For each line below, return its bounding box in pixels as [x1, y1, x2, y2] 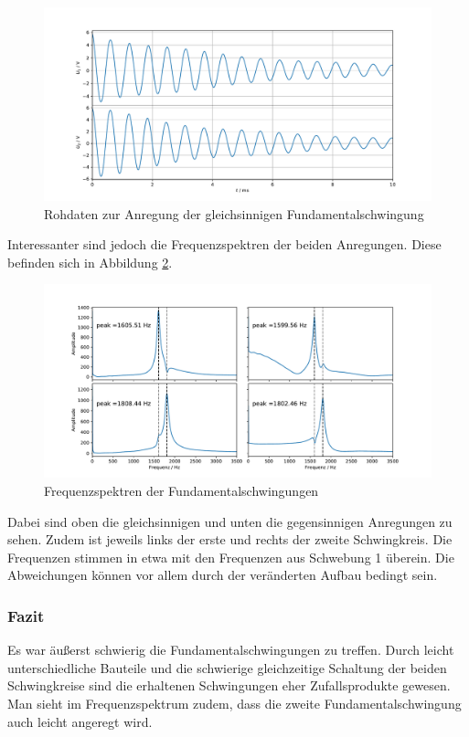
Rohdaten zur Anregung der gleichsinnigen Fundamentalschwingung [44, 204, 424, 223]
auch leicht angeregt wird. [7, 711, 153, 731]
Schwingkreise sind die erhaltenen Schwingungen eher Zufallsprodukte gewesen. [7, 676, 451, 695]
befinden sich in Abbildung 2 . [7, 252, 173, 271]
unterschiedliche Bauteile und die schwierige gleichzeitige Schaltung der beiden [7, 658, 447, 677]
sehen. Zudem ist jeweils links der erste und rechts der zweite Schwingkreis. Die [7, 530, 453, 549]
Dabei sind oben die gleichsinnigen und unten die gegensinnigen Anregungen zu [7, 511, 453, 531]
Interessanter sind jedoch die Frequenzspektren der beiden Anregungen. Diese [7, 235, 442, 254]
